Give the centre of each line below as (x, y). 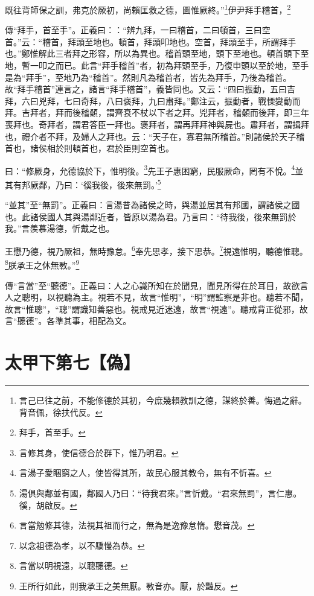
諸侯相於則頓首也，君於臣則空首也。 (102, 148)
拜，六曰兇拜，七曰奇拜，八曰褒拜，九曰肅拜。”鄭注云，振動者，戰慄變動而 (153, 100)
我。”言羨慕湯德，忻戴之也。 (60, 228)
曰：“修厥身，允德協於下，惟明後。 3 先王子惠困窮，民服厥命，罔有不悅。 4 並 (154, 170)
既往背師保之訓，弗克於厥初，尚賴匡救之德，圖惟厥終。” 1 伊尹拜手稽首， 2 (148, 9)
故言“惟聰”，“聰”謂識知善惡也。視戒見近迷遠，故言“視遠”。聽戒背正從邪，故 (156, 309)
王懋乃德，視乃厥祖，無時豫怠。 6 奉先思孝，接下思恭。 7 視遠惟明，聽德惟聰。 (156, 250)
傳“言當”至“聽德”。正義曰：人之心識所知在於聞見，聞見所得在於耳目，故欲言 (157, 285)
